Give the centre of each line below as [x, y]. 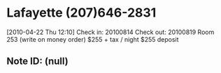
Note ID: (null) [38, 62]
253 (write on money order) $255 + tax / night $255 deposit [93, 39]
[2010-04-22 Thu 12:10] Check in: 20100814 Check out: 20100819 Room [110, 32]
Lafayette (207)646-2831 [81, 13]
